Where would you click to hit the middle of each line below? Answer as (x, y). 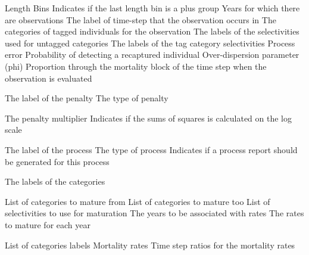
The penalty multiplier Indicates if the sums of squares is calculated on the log (148, 118)
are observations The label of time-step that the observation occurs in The (141, 19)
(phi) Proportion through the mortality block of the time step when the (136, 66)
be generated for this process (57, 161)
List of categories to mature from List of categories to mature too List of (138, 201)
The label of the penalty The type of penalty (87, 98)
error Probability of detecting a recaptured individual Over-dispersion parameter (152, 55)
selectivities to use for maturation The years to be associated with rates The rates (154, 213)
